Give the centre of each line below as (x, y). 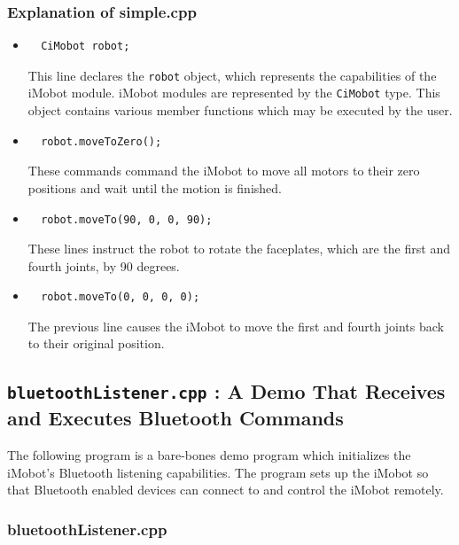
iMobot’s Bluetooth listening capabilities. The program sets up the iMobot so (218, 472)
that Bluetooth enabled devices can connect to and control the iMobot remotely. (226, 490)
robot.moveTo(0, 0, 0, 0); (121, 297)
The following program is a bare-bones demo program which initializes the (209, 455)
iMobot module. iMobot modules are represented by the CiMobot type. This (234, 93)
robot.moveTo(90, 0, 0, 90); (127, 219)
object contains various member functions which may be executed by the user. (240, 110)
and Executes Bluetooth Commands (175, 418)
